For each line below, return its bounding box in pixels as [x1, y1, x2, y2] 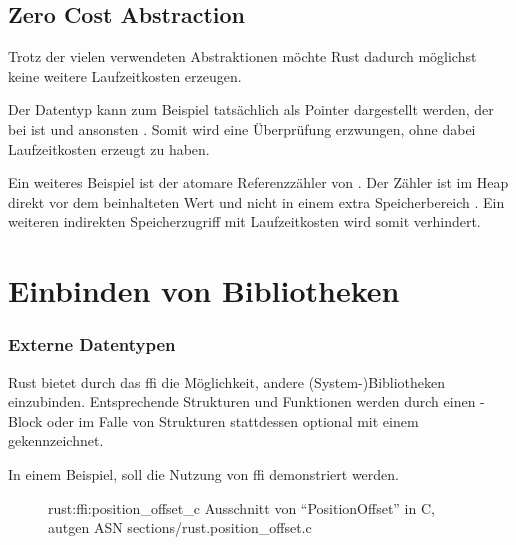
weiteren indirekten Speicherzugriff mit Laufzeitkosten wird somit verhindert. [8, 211, 481, 232]
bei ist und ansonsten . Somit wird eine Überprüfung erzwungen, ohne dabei [8, 118, 476, 139]
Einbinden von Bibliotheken [8, 270, 400, 311]
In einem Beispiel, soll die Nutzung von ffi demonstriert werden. [8, 463, 399, 484]
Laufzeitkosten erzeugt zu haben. [8, 138, 210, 159]
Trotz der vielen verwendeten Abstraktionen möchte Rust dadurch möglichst [8, 46, 477, 67]
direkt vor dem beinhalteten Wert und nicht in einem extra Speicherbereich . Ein [8, 191, 505, 212]
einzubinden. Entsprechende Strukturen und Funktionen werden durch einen [8, 391, 476, 412]
